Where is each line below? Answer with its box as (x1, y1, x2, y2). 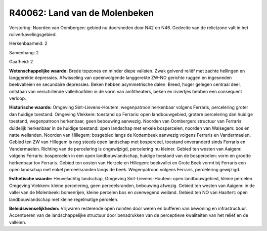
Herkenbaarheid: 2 (9, 40, 47, 46)
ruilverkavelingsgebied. (9, 31, 57, 37)
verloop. (9, 95, 27, 101)
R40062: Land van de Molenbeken (9, 7, 154, 18)
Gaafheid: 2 (9, 59, 33, 65)
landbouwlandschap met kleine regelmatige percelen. (9, 196, 119, 202)
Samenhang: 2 (9, 49, 39, 55)
